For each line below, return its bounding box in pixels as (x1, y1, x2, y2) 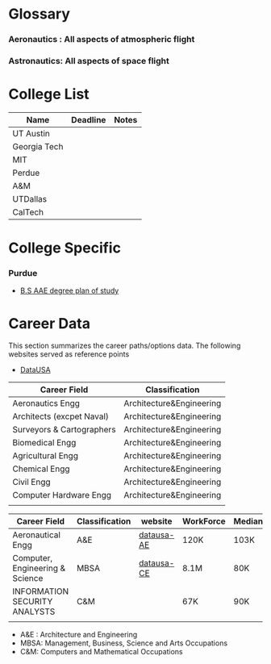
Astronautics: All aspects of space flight (8, 56, 169, 67)
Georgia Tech (12, 140, 64, 152)
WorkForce (182, 516, 226, 527)
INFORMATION (12, 586, 69, 597)
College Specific (8, 239, 121, 257)
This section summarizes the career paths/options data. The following (8, 340, 241, 351)
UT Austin (12, 127, 51, 139)
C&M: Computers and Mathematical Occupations (19, 647, 183, 657)
